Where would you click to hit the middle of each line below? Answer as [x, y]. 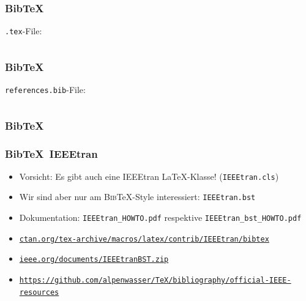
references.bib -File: [45, 90]
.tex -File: [24, 31]
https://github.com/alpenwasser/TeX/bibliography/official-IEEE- [155, 281]
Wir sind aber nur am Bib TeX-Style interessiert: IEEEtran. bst [137, 197]
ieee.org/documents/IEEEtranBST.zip [94, 260]
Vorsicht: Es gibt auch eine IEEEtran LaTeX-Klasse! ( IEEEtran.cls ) [149, 176]
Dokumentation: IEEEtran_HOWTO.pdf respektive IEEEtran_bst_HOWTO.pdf [160, 217]
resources [39, 292]
